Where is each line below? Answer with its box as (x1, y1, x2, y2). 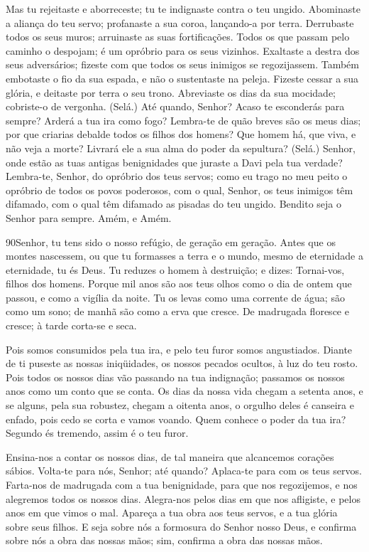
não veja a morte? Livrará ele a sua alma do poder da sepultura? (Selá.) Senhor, (6, 140, 356, 155)
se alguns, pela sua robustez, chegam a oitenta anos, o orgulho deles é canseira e (6, 398, 354, 413)
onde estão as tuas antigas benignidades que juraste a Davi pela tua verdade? (6, 154, 343, 169)
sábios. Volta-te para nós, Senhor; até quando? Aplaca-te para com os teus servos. (6, 463, 362, 478)
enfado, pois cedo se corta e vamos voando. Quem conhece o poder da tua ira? (6, 411, 346, 426)
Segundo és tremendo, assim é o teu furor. (6, 425, 189, 440)
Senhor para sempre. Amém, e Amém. (6, 210, 172, 225)
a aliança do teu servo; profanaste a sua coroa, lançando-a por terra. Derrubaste (6, 15, 354, 30)
